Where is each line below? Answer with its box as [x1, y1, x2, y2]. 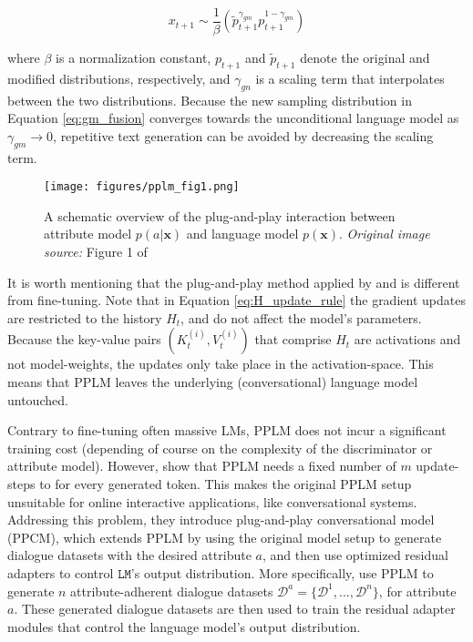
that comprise [254, 330, 332, 349]
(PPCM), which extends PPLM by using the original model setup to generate [7, 527, 442, 546]
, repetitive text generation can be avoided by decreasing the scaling [53, 126, 434, 145]
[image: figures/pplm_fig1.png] [44, 180, 240, 194]
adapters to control [7, 563, 114, 582]
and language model [186, 224, 299, 243]
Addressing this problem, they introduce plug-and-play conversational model [7, 510, 435, 529]
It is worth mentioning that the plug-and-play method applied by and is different [7, 272, 460, 291]
